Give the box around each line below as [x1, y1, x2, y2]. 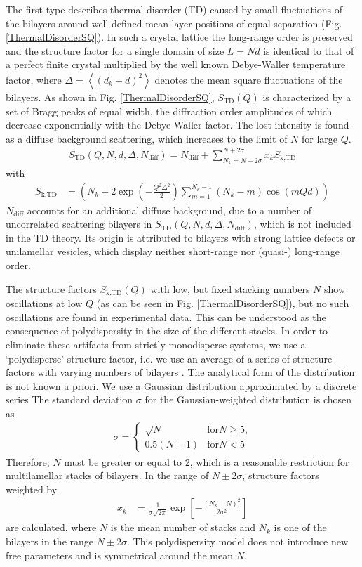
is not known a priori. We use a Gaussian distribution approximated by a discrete [6, 378, 357, 393]
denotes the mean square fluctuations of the [154, 72, 343, 86]
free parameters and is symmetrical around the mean [6, 547, 233, 562]
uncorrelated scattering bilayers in [6, 216, 152, 231]
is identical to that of [263, 43, 354, 58]
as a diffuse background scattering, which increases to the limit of [6, 131, 288, 145]
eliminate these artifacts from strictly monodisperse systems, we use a [6, 337, 306, 351]
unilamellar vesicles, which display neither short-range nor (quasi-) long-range [6, 244, 340, 259]
